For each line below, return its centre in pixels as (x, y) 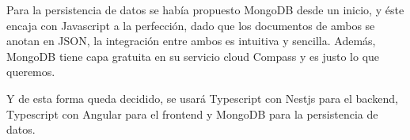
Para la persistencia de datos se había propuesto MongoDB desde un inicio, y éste (205, 9)
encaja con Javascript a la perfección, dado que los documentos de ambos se (191, 25)
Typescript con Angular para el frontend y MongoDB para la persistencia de (192, 114)
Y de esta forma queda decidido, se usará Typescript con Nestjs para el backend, (202, 98)
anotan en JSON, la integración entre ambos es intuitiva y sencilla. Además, (191, 41)
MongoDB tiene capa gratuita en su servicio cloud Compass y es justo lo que (193, 56)
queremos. (31, 72)
